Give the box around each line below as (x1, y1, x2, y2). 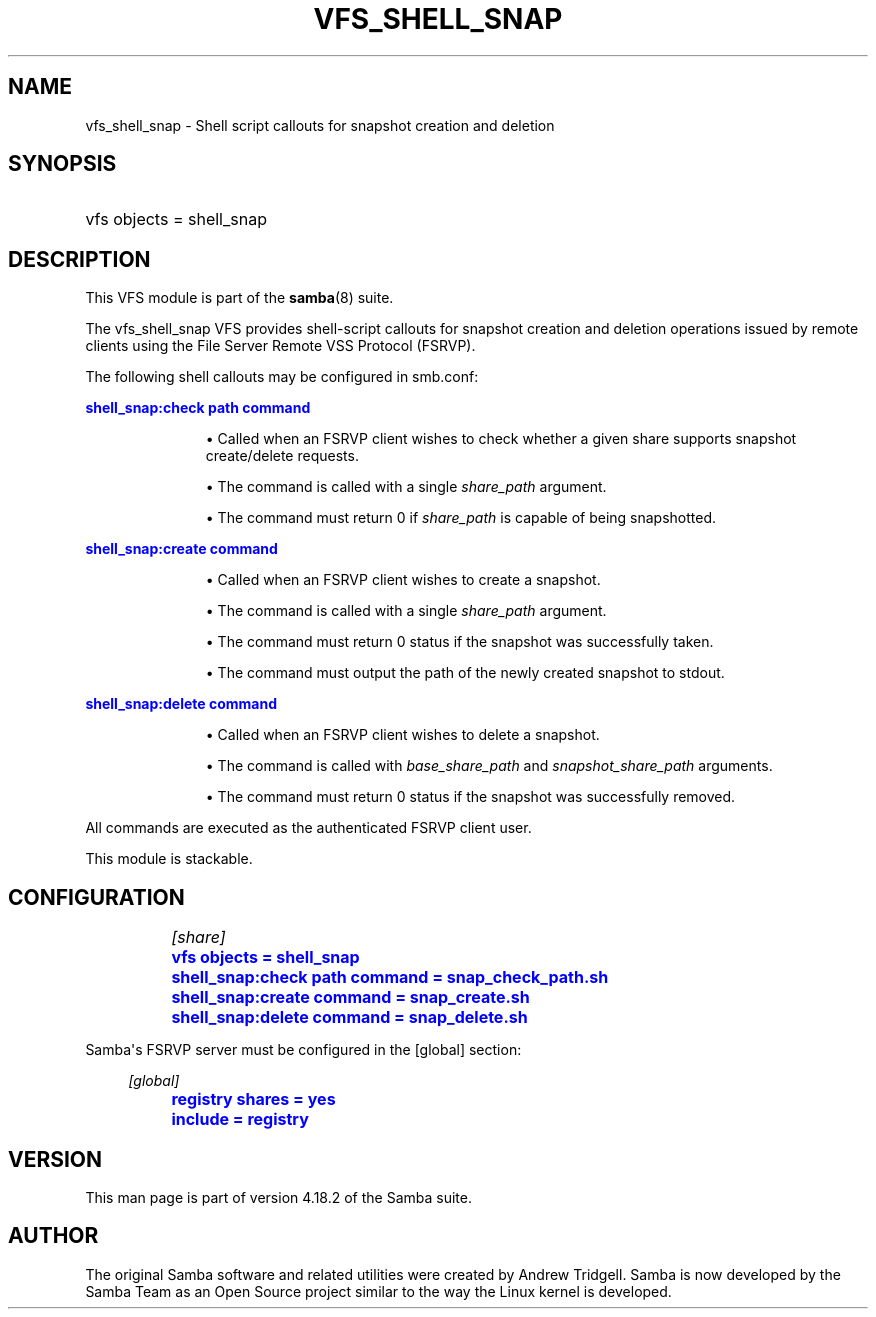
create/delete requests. (205, 447, 359, 465)
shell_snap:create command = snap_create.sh (171, 987, 530, 1008)
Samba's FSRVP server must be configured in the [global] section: (85, 1041, 522, 1059)
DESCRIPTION (8, 246, 151, 272)
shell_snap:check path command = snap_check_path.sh (171, 967, 609, 988)
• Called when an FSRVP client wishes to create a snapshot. (205, 571, 601, 589)
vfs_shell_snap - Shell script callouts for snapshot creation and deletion (85, 116, 555, 134)
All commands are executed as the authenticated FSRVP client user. (85, 819, 532, 837)
